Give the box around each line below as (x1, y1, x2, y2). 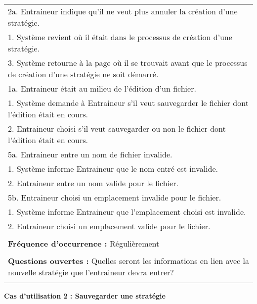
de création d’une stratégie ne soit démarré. (8, 68, 159, 80)
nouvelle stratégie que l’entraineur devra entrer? (8, 266, 174, 278)
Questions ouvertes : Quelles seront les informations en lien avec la (8, 255, 249, 266)
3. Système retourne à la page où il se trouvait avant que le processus (8, 57, 248, 68)
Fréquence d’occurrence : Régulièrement (8, 238, 160, 249)
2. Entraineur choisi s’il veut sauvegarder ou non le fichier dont (8, 123, 226, 134)
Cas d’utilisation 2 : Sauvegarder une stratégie (4, 291, 166, 301)
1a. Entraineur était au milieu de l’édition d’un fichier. (8, 83, 196, 94)
